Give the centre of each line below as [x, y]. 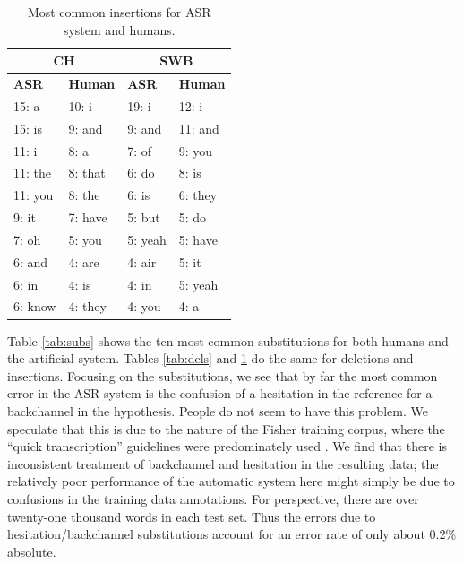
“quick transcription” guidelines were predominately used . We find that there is [227, 446]
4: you [144, 306]
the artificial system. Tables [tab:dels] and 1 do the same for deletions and [210, 358]
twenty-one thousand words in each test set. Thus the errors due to [192, 516]
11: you [34, 195]
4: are [84, 261]
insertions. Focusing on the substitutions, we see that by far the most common [223, 375]
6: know [35, 306]
